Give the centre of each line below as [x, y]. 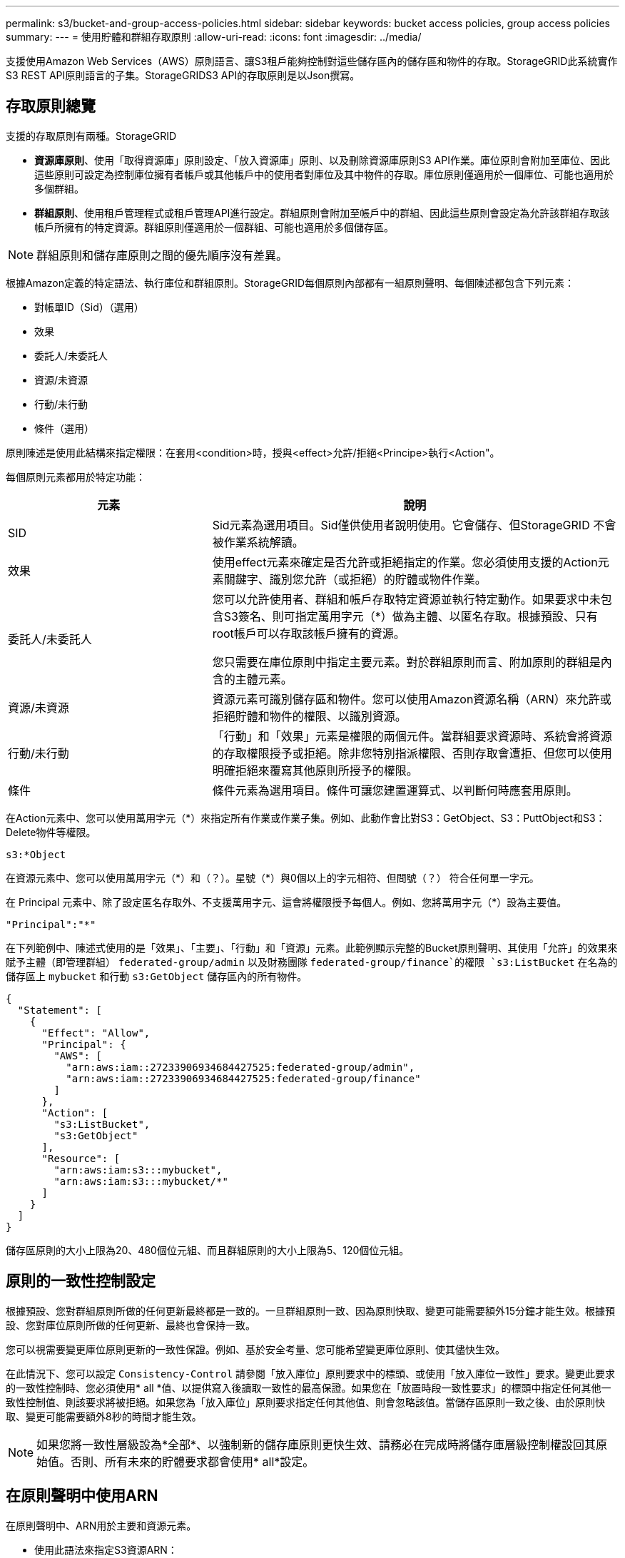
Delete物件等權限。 [51, 832]
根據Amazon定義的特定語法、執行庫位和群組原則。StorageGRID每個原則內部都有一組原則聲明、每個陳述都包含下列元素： [290, 282]
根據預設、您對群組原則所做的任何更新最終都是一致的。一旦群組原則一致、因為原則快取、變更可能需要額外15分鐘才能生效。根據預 [310, 1310]
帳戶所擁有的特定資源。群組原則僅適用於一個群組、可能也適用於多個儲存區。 [214, 227]
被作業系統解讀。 [258, 542]
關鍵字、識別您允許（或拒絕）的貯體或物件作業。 [355, 579]
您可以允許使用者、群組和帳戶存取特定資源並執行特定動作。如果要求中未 [406, 599]
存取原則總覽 [51, 106]
